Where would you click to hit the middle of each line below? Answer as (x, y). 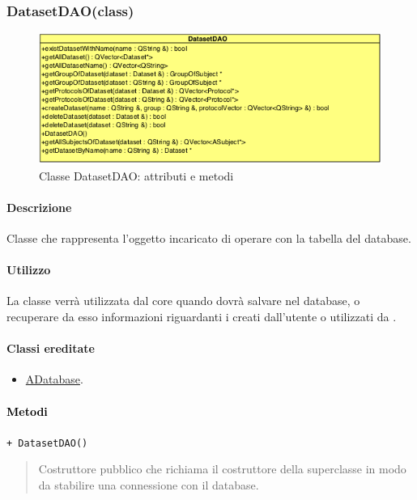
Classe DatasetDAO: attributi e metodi (136, 175)
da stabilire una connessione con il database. (149, 485)
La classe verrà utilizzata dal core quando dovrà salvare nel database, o (183, 301)
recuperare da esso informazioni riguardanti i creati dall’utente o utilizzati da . (202, 316)
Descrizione (39, 207)
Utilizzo (29, 270)
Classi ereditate (51, 348)
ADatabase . (54, 379)
